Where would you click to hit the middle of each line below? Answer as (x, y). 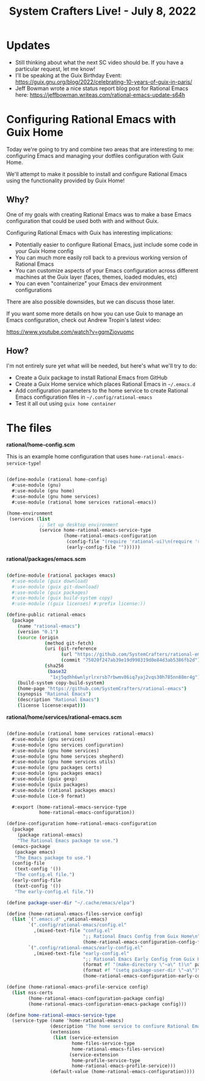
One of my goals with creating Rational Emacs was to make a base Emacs (99, 214)
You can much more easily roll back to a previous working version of (101, 257)
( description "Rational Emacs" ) (58, 700)
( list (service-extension (86, 1038)
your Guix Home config (44, 251)
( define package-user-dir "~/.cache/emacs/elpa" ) (71, 903)
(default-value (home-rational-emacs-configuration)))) (122, 1072)
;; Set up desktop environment (79, 525)
